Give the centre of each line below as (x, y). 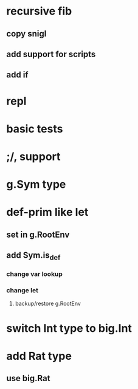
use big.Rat (28, 378)
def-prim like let (47, 212)
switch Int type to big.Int (69, 328)
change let (22, 291)
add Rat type (39, 356)
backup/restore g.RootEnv (48, 304)
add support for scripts (51, 54)
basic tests (35, 129)
